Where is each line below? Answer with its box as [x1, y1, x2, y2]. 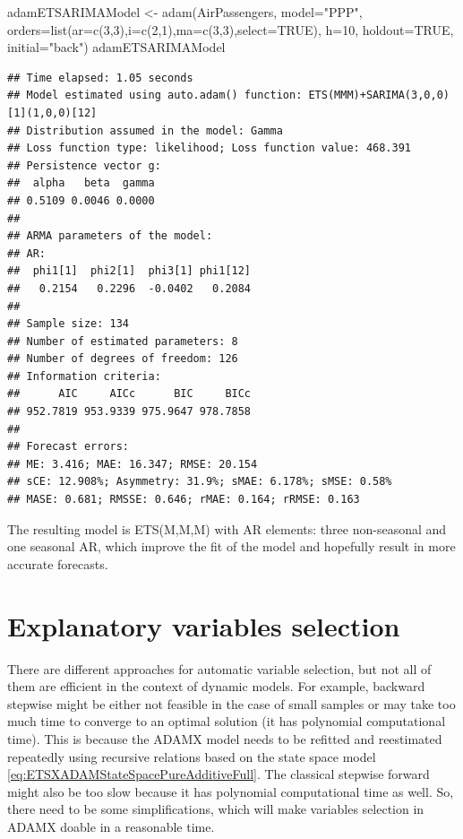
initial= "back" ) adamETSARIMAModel [7, 38, 226, 56]
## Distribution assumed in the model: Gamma [7, 124, 283, 137]
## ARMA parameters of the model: [7, 229, 213, 243]
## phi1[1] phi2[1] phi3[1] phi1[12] [7, 264, 252, 278]
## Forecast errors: [7, 440, 130, 454]
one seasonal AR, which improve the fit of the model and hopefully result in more [7, 537, 456, 556]
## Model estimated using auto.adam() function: [7, 89, 303, 102]
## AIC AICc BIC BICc [7, 387, 252, 401]
